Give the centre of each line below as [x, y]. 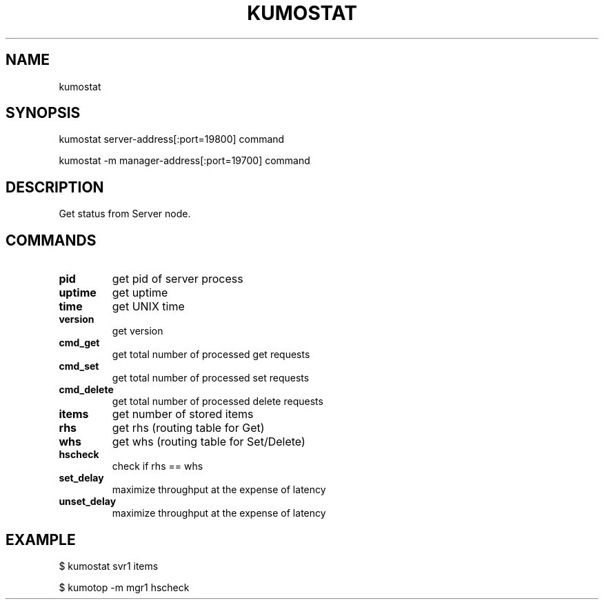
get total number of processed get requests [211, 355]
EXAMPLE [41, 539]
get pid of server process [178, 279]
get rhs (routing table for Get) [188, 428]
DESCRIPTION [55, 187]
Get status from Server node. [125, 214]
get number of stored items [183, 414]
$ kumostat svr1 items [109, 566]
